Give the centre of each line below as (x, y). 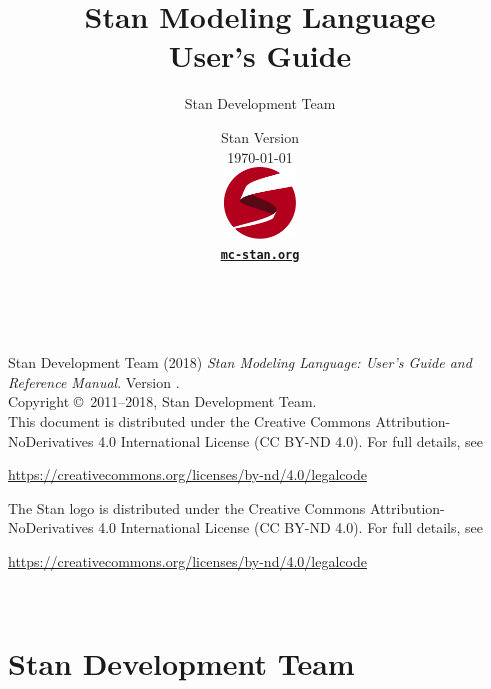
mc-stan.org (260, 254)
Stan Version (260, 136)
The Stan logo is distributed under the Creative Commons (187, 507)
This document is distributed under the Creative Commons (189, 420)
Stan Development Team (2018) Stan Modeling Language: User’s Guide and (240, 362)
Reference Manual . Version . (94, 381)
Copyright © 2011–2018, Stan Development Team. (162, 401)
